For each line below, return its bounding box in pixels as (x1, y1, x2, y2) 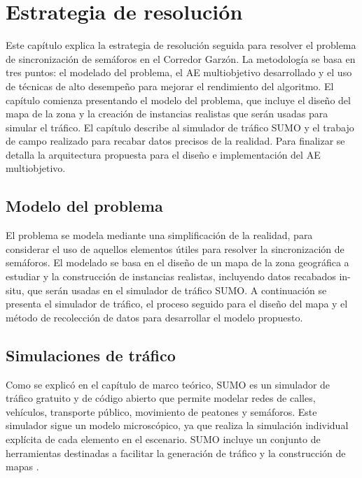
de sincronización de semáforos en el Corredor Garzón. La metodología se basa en (6, 51, 356, 66)
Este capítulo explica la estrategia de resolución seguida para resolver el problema (6, 38, 356, 52)
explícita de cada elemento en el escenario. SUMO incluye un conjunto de (6, 432, 321, 446)
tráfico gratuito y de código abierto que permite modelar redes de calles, (6, 391, 316, 405)
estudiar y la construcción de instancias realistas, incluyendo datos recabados (6, 269, 336, 284)
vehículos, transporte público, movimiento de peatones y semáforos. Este (6, 404, 317, 419)
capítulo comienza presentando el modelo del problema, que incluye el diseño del (6, 92, 351, 107)
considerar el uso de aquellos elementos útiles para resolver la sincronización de (6, 241, 344, 256)
